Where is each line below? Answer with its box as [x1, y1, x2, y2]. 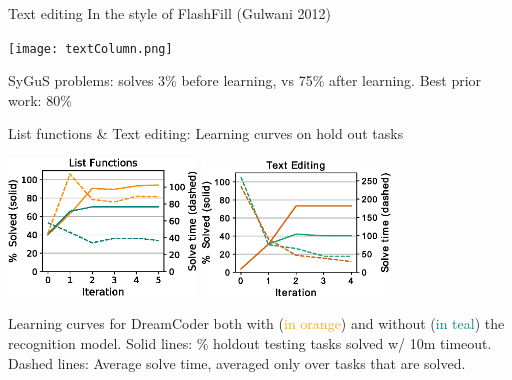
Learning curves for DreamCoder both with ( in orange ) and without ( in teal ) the [8, 313, 505, 334]
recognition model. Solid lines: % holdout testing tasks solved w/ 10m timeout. [8, 333, 492, 354]
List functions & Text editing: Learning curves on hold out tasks [8, 123, 404, 144]
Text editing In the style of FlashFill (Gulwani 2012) [8, 3, 332, 23]
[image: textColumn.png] [8, 41, 173, 56]
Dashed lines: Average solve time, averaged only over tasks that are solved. [8, 352, 466, 373]
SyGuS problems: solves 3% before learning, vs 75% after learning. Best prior [8, 70, 482, 91]
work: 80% [8, 89, 72, 110]
